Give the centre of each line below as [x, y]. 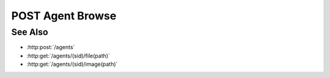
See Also [30, 32]
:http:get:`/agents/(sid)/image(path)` [72, 64]
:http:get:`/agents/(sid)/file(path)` [68, 56]
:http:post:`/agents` [51, 47]
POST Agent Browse [64, 16]
